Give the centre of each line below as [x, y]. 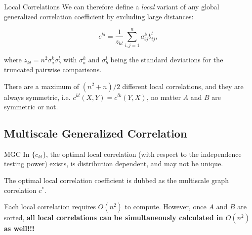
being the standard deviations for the [167, 60]
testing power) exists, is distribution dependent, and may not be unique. [114, 164]
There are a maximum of [42, 86]
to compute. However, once [166, 207]
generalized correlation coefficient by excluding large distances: [99, 16]
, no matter [164, 97]
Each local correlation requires [50, 207]
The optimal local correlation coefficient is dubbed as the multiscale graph [116, 180]
